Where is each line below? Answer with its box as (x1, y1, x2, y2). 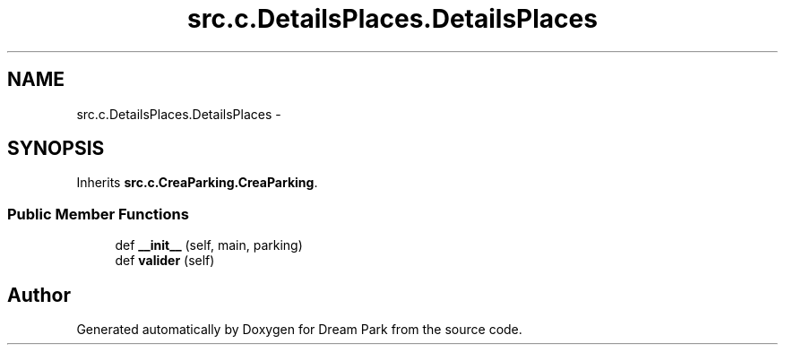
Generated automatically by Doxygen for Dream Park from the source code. (76, 322, 522, 338)
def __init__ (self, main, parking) (115, 237, 303, 253)
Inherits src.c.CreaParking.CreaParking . (76, 175, 318, 191)
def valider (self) (115, 253, 215, 269)
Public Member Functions (7, 204, 189, 223)
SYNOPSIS (7, 137, 105, 160)
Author (7, 283, 71, 306)
